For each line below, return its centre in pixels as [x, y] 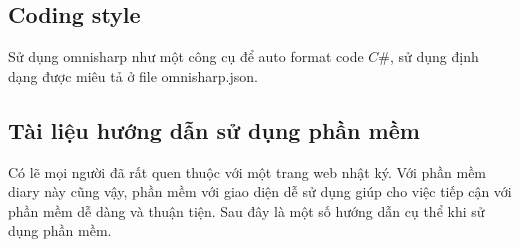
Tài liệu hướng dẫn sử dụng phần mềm [214, 129]
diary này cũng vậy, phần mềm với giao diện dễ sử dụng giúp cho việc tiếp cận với [260, 191]
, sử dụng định [434, 56]
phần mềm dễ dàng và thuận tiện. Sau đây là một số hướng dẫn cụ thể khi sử [246, 210]
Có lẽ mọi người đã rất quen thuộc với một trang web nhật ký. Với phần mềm [247, 171]
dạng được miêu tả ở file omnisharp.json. [133, 75]
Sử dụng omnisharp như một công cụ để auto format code [186, 56]
